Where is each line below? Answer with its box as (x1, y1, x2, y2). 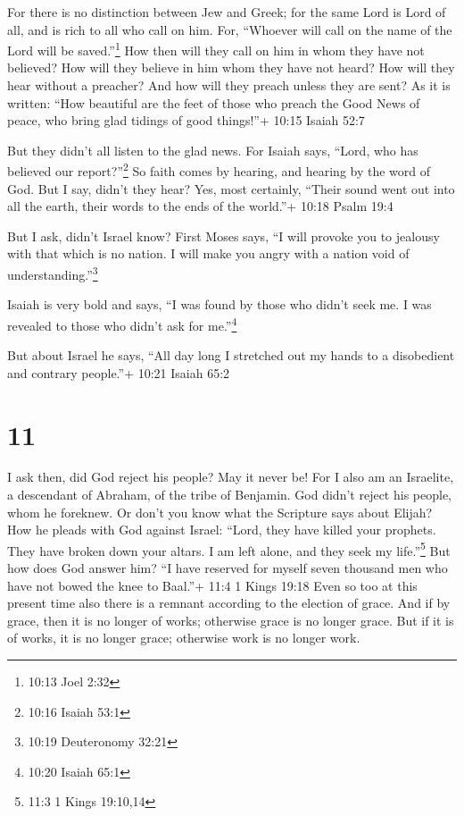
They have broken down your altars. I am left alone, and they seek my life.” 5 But (7, 538, 451, 559)
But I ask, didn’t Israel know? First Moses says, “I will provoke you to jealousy (7, 226, 440, 245)
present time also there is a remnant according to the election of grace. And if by (7, 593, 451, 612)
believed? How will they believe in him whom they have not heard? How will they (7, 58, 455, 77)
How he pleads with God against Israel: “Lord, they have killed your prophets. (7, 520, 436, 539)
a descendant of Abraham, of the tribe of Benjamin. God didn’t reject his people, (7, 485, 452, 504)
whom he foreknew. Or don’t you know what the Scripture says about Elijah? (7, 502, 433, 521)
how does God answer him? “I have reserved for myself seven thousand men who (7, 559, 448, 577)
